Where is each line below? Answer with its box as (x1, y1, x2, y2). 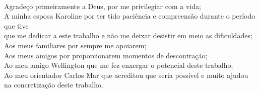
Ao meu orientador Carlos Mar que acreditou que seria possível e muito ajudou (4, 69, 248, 80)
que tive (4, 20, 29, 31)
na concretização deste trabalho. (4, 79, 103, 90)
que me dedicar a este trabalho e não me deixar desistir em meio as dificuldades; (4, 30, 252, 41)
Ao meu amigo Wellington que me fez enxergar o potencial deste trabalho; (4, 60, 233, 70)
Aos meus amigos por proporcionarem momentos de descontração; (4, 50, 208, 60)
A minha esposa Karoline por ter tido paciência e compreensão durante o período (4, 11, 255, 21)
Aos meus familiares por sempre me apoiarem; (4, 40, 147, 50)
